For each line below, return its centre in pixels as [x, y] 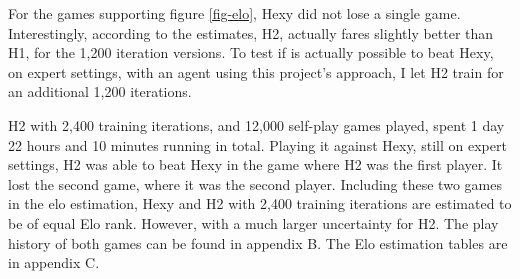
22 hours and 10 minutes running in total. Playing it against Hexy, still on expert [257, 144]
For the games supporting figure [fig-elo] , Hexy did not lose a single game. [234, 13]
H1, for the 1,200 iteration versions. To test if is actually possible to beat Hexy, [251, 52]
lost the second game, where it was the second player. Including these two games [255, 183]
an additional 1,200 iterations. [100, 91]
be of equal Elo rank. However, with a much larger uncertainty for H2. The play [253, 222]
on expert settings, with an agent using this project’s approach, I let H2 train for [256, 71]
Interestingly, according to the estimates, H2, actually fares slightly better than [251, 32]
